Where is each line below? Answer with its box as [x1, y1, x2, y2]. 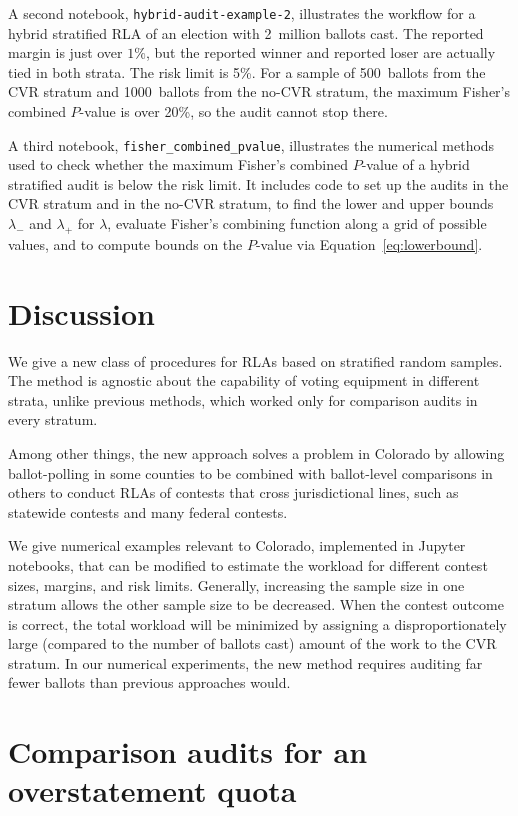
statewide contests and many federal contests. [8, 501, 288, 522]
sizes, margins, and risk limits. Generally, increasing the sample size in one [8, 574, 465, 595]
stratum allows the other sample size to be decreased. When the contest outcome [8, 594, 504, 615]
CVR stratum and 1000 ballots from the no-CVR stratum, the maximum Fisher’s [8, 81, 510, 102]
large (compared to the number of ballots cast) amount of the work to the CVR [8, 633, 497, 654]
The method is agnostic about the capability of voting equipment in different [8, 370, 480, 391]
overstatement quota [8, 770, 297, 811]
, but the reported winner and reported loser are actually [145, 42, 496, 63]
